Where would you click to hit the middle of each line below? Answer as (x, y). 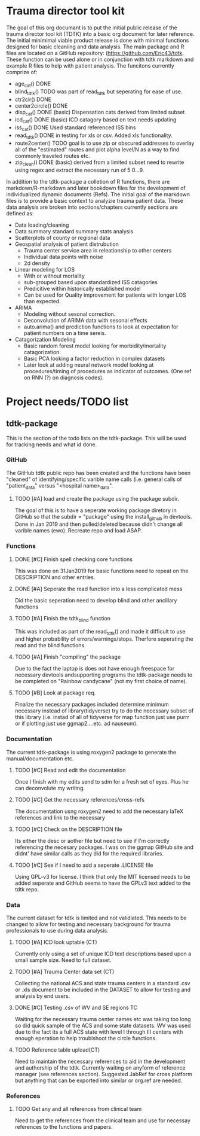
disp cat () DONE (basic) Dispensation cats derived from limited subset (100, 113)
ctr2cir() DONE (33, 99)
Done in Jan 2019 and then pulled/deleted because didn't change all (99, 524)
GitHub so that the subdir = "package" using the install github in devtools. (103, 517)
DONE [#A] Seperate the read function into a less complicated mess (99, 589)
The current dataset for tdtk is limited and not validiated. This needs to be (96, 918)
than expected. (42, 301)
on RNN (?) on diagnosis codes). (64, 377)
